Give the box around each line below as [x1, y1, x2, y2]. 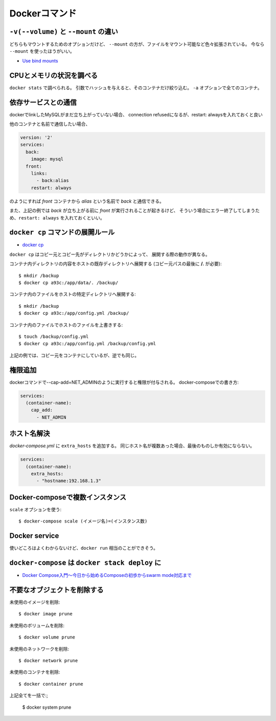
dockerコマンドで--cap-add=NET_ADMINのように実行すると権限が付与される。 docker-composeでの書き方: [9, 379, 239, 385]
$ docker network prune [18, 658, 78, 664]
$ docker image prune [18, 611, 73, 617]
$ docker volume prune [18, 634, 76, 640]
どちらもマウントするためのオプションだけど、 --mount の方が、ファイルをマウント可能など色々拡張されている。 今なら [9, 41, 265, 47]
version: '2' [20, 135, 53, 141]
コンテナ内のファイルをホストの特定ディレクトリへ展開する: [9, 291, 136, 297]
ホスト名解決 [9, 429, 50, 438]
